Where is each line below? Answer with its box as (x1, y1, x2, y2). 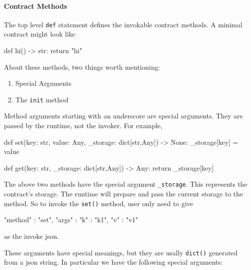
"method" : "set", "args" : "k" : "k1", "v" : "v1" (4, 214, 138, 225)
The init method (15, 94, 69, 104)
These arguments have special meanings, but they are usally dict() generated (4, 247, 238, 257)
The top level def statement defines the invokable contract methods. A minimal (4, 19, 243, 29)
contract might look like (4, 29, 76, 39)
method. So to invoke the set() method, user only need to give (4, 198, 193, 208)
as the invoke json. (4, 231, 59, 241)
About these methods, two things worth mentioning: (4, 61, 160, 72)
